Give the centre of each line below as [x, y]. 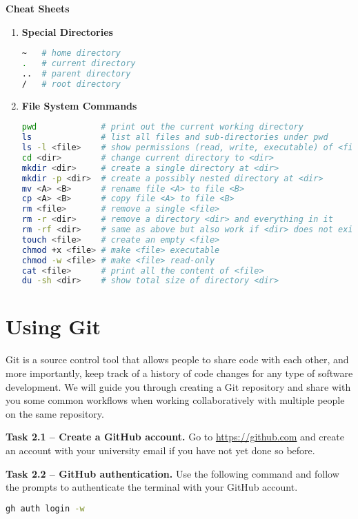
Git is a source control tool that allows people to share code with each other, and [177, 359]
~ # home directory [71, 53]
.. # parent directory [76, 73]
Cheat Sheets [38, 8]
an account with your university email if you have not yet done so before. [160, 450]
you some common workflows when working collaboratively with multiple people [175, 400]
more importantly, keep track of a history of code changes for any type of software [179, 373]
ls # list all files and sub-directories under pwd [175, 138]
